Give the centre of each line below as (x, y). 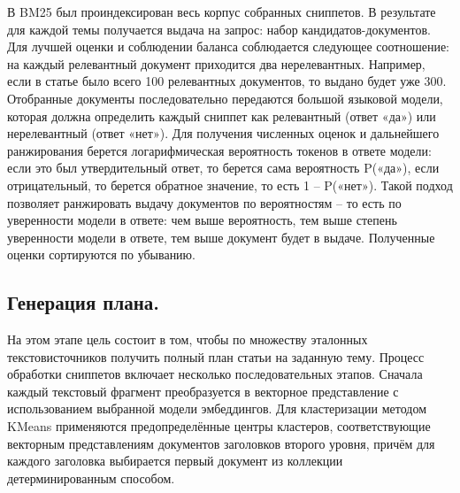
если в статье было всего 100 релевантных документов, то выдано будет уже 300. (227, 81)
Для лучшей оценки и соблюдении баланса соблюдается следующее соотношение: (229, 46)
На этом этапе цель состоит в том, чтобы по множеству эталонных (188, 339)
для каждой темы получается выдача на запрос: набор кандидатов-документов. (219, 29)
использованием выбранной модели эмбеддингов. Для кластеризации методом (217, 408)
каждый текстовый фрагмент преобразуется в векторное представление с (203, 391)
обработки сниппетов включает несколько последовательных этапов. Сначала (215, 374)
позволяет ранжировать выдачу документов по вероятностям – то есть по (204, 202)
